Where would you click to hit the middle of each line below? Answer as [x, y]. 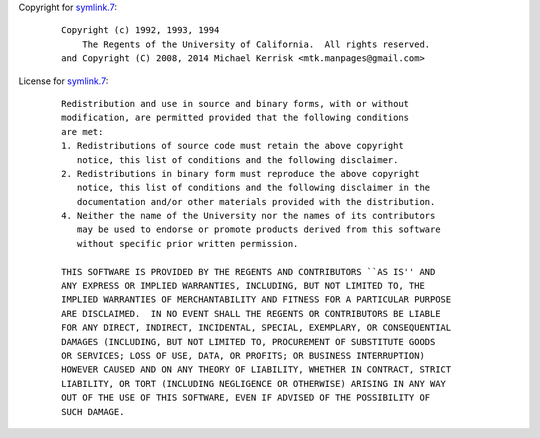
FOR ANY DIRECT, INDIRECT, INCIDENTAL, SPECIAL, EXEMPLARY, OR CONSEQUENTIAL [256, 328]
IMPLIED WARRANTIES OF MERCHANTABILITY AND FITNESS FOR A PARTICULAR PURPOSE [256, 299]
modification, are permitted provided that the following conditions [235, 118]
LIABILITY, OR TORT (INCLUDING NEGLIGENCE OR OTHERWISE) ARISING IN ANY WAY [254, 383]
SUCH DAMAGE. [93, 411]
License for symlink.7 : [63, 81]
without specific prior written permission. [187, 243]
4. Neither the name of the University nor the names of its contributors [248, 216]
